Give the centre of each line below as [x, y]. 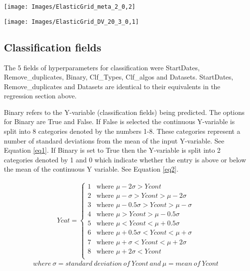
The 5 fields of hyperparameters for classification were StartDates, [102, 67]
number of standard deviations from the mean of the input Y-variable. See [114, 140]
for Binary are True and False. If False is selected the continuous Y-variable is [119, 121]
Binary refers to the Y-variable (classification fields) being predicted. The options [124, 112]
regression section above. [40, 96]
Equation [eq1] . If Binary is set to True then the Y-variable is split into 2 [112, 150]
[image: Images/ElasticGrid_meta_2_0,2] [70, 7]
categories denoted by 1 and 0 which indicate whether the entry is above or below [125, 159]
